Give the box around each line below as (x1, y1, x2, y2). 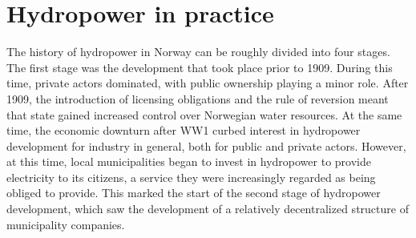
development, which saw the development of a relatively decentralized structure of (6, 200, 409, 217)
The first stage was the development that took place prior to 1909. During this (6, 58, 393, 75)
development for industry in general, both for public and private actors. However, (6, 137, 406, 154)
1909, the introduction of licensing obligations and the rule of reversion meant (6, 90, 389, 107)
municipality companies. (6, 216, 125, 232)
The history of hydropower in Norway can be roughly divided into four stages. (6, 43, 390, 60)
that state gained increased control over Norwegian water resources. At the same (6, 106, 402, 123)
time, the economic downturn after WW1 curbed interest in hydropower (6, 122, 361, 139)
